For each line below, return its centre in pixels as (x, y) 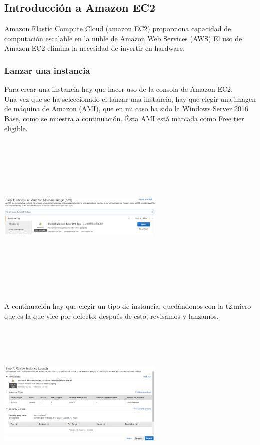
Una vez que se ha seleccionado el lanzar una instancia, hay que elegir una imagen (130, 98)
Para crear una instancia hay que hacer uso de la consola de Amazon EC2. (118, 89)
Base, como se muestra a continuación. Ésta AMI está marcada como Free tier (124, 118)
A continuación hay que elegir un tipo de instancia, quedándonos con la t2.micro (128, 306)
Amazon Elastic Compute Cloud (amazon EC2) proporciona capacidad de (118, 28)
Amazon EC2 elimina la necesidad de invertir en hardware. (94, 48)
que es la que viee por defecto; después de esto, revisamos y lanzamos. (111, 315)
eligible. (16, 128)
